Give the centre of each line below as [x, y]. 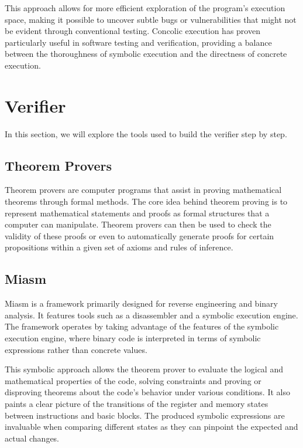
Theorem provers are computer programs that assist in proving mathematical [143, 190]
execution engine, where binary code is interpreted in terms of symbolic [133, 338]
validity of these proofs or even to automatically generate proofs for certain [140, 235]
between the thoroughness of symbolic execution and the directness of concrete [146, 54]
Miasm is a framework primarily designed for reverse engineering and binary [141, 303]
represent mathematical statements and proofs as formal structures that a [137, 213]
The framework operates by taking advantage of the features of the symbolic [142, 326]
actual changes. [32, 438]
